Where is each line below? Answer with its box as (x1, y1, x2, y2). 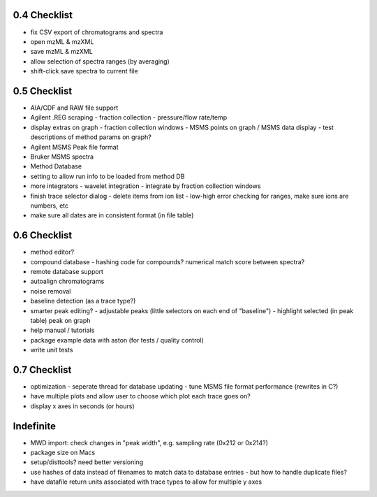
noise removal (30, 287, 71, 295)
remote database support (30, 267, 104, 275)
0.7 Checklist (13, 363, 72, 375)
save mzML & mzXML (30, 48, 94, 56)
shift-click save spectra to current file (30, 67, 139, 75)
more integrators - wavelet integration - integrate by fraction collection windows (30, 182, 261, 190)
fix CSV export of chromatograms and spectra (30, 28, 163, 36)
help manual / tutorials (30, 326, 95, 335)
